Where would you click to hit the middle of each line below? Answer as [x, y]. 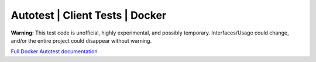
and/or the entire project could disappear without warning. [81, 40]
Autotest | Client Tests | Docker [89, 15]
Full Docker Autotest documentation [54, 51]
